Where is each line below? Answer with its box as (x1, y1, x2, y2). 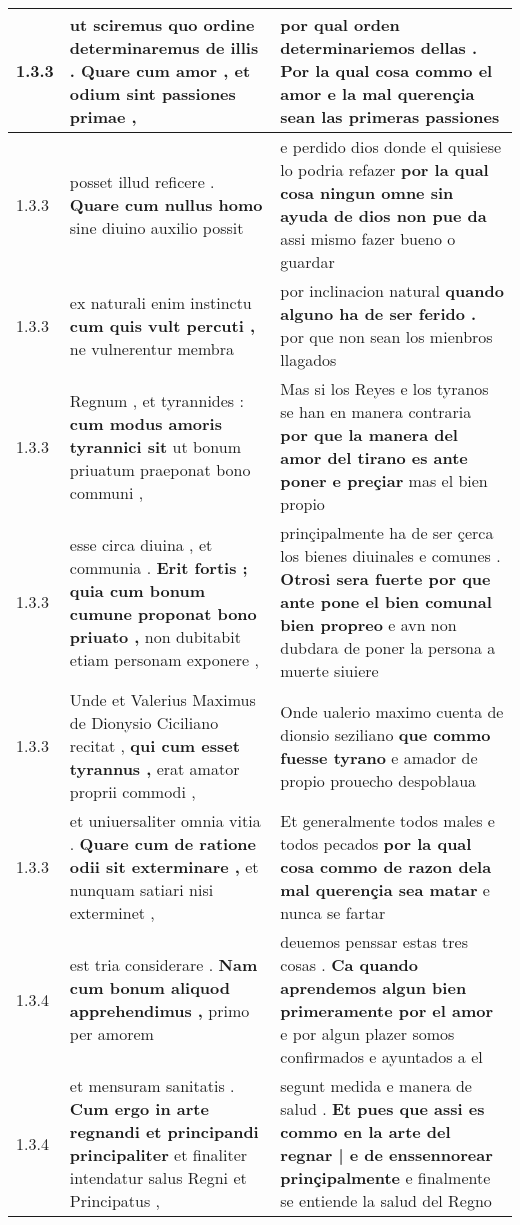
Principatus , (69, 1189, 160, 1212)
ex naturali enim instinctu (69, 290, 252, 314)
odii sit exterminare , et (69, 855, 259, 878)
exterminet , (69, 901, 155, 924)
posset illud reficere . (69, 169, 215, 193)
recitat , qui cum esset (69, 734, 240, 757)
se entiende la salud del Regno (280, 1189, 492, 1212)
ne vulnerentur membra (69, 336, 234, 360)
